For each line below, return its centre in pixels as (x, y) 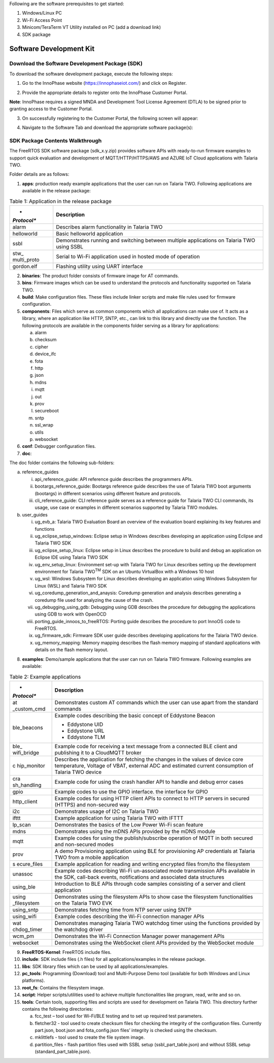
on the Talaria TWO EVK (83, 903)
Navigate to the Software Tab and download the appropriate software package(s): (108, 127)
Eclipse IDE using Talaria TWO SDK (72, 557)
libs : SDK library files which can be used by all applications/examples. (95, 966)
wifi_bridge (26, 753)
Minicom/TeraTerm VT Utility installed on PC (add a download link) (92, 27)
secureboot (47, 411)
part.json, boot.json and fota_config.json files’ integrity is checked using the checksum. (126, 1030)
